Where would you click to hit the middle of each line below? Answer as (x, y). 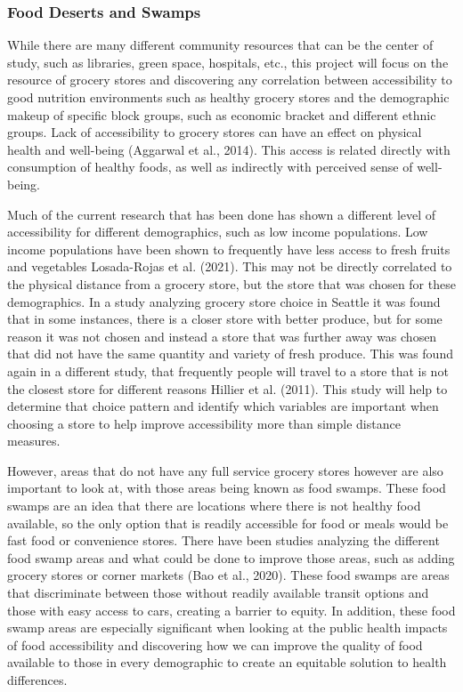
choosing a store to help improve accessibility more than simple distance (204, 423)
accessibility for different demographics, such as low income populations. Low (218, 232)
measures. (34, 441)
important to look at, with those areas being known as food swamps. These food (227, 488)
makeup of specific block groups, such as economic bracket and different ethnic (222, 114)
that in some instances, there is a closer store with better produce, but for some (225, 319)
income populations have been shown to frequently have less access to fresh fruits (229, 249)
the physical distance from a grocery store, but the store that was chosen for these (231, 283)
